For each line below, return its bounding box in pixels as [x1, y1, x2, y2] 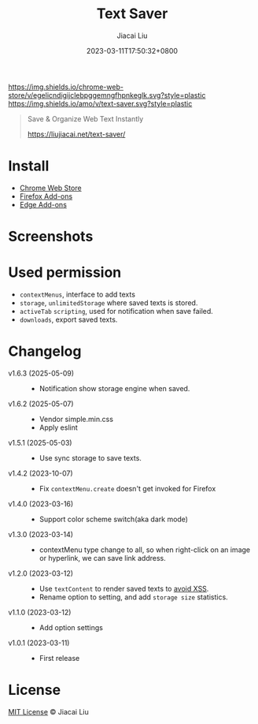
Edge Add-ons [19, 200, 67, 209]
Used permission [8, 263, 122, 282]
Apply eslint [39, 423, 79, 432]
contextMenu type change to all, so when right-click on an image [39, 545, 250, 554]
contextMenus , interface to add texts [19, 289, 136, 299]
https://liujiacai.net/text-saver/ [27, 129, 126, 139]
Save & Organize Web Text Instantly [27, 114, 144, 123]
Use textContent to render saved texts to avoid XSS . [39, 584, 209, 593]
